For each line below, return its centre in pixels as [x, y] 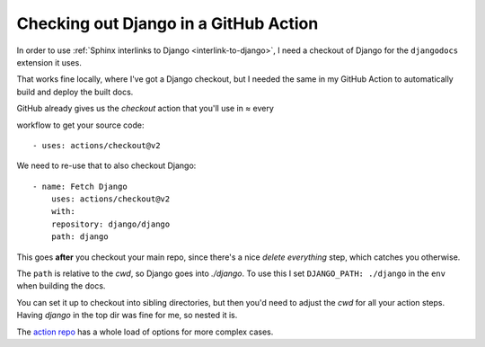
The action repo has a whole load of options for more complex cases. [145, 332]
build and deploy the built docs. [75, 92]
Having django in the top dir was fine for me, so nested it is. [127, 316]
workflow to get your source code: [80, 125]
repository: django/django [110, 224]
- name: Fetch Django [80, 186]
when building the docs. [61, 286]
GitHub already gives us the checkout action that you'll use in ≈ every [145, 109]
